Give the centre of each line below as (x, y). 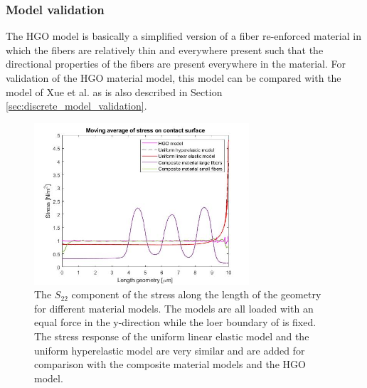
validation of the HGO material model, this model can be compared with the (174, 78)
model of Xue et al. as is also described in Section (114, 91)
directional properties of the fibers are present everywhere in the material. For (176, 64)
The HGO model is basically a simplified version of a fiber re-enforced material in (183, 36)
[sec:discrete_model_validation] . (76, 106)
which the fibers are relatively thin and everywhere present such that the (165, 49)
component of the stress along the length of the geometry (196, 294)
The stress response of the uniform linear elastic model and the (172, 336)
